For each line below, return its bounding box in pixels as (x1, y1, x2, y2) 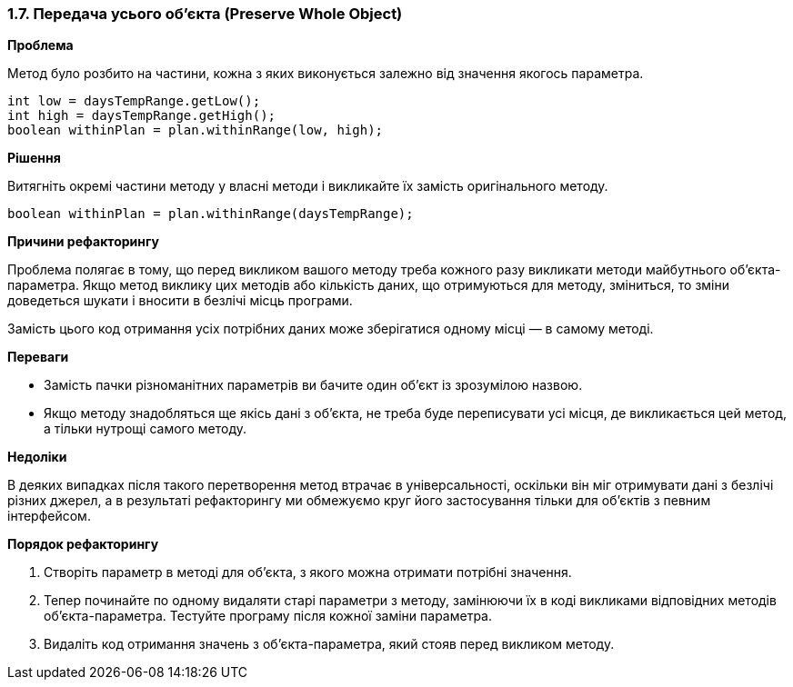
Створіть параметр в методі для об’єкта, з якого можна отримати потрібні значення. (44, 564, 572, 581)
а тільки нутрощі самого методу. (44, 421, 246, 437)
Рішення (7, 150, 61, 166)
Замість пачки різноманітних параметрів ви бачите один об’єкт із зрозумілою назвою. (44, 377, 583, 393)
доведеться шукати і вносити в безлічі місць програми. (7, 293, 353, 309)
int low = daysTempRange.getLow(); (7, 94, 261, 109)
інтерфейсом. (7, 508, 91, 524)
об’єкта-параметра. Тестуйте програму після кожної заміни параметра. (44, 608, 493, 624)
